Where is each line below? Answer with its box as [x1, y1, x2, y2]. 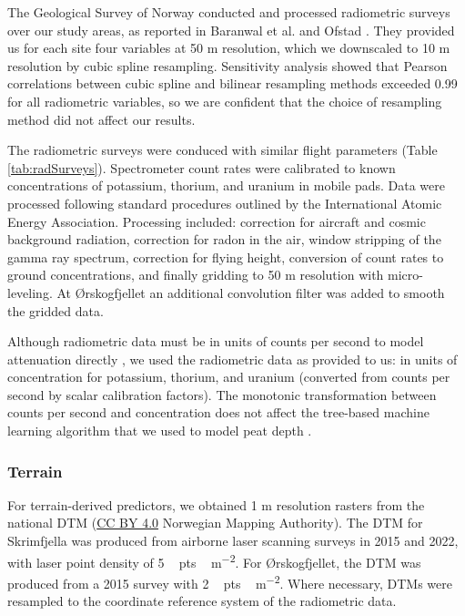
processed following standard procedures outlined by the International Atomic [7, 193, 442, 212]
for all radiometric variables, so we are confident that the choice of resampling [7, 91, 442, 110]
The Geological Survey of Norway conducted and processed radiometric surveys [7, 3, 450, 21]
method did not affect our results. [7, 109, 196, 128]
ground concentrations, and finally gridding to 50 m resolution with [7, 265, 384, 284]
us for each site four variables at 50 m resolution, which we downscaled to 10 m [7, 38, 450, 57]
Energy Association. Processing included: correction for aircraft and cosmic [7, 211, 426, 231]
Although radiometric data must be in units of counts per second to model [7, 332, 424, 351]
